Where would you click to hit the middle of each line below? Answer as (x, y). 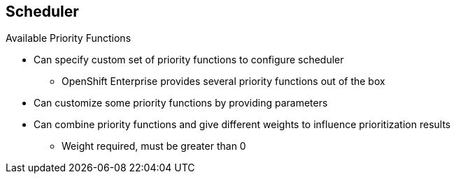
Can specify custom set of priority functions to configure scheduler (189, 60)
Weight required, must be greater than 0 (154, 146)
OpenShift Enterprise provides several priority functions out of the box (223, 81)
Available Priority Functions (69, 38)
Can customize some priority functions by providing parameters (181, 103)
